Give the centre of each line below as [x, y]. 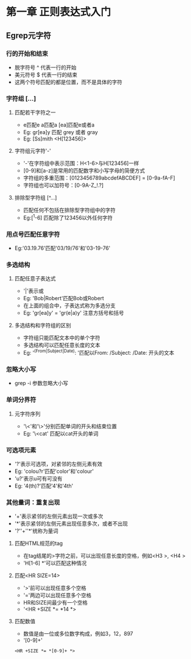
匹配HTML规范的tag [39, 543]
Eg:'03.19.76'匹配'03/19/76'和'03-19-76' [62, 248]
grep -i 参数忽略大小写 [41, 383]
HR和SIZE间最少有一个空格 [55, 603]
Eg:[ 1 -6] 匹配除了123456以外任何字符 [68, 217]
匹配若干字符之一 [35, 112]
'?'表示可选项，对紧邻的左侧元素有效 [58, 464]
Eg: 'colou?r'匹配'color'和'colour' [54, 471]
